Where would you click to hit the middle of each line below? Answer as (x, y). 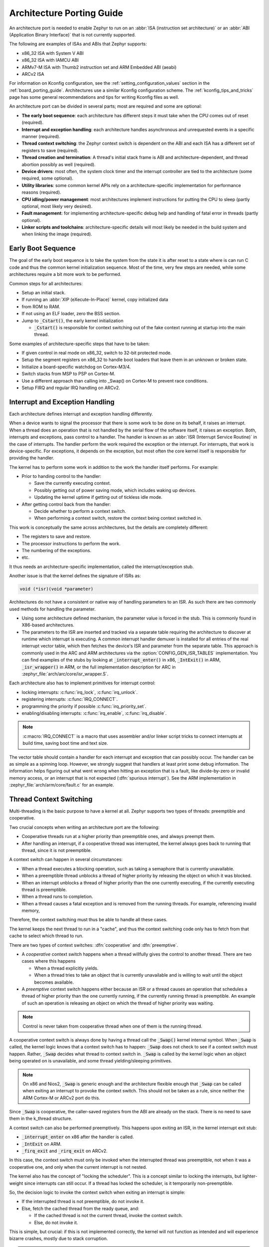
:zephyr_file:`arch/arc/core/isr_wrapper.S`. (65, 674)
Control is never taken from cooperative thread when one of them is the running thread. (113, 1026)
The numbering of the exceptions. (57, 550)
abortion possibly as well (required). (59, 164)
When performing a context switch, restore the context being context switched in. (118, 518)
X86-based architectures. (48, 625)
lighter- (250, 1176)
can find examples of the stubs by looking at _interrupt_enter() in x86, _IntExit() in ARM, (121, 660)
